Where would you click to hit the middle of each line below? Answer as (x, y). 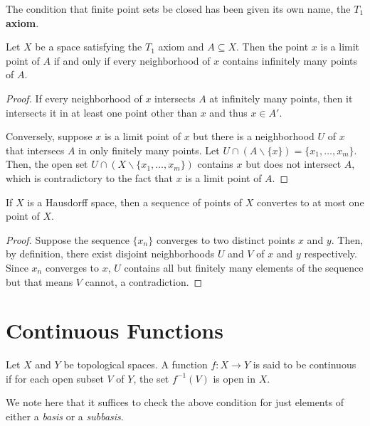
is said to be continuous (305, 364)
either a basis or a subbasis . (65, 416)
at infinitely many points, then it (281, 98)
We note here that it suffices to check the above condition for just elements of (175, 402)
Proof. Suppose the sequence (68, 239)
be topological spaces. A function (136, 364)
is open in (234, 378)
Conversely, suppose (49, 136)
